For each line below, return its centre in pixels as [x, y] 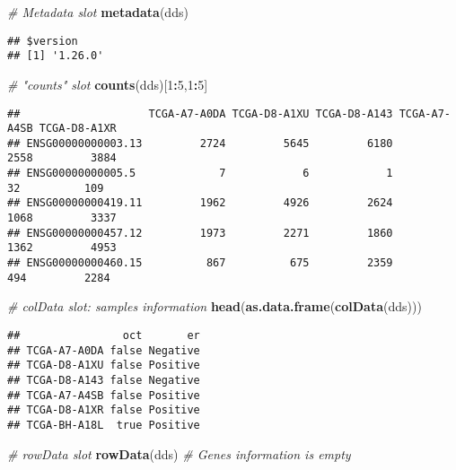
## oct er [104, 335]
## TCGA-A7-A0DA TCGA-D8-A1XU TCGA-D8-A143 [200, 113]
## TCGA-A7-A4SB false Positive [104, 395]
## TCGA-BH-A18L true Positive [104, 425]
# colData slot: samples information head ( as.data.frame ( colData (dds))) [215, 306]
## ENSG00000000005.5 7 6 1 [200, 174]
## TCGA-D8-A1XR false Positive [104, 410]
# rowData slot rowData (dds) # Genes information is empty [179, 453]
